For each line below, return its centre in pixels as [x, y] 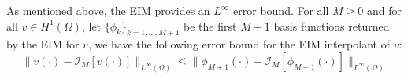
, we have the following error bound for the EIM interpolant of [239, 44]
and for [384, 10]
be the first [210, 25]
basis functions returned [332, 25]
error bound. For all [281, 10]
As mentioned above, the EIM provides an [108, 10]
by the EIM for [43, 44]
